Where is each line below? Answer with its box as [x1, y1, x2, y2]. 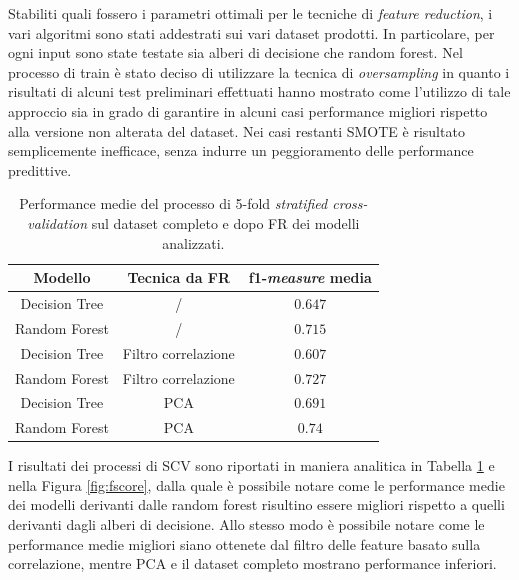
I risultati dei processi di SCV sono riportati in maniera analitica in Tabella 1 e [8, 455, 495, 476]
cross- [332, 193, 368, 214]
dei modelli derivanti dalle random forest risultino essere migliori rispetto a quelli [8, 494, 505, 515]
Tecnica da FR [127, 267, 231, 288]
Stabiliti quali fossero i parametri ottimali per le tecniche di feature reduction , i [8, 3, 493, 23]
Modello [33, 267, 91, 288]
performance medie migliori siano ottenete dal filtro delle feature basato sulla [8, 533, 481, 554]
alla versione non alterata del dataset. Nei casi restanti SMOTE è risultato [8, 120, 465, 141]
